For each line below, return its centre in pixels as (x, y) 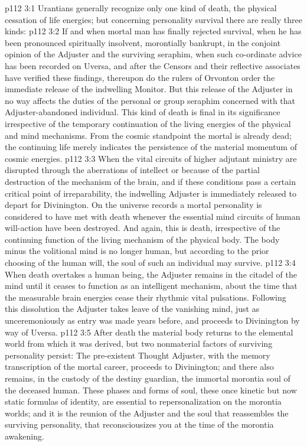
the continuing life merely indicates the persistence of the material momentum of (151, 147)
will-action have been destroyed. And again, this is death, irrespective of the (143, 228)
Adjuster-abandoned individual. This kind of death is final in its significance (143, 112)
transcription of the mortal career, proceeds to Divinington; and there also (139, 367)
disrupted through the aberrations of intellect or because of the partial (132, 170)
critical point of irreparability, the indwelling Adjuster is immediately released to (151, 193)
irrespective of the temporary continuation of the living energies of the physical (148, 123)
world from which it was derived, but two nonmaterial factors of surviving (139, 344)
